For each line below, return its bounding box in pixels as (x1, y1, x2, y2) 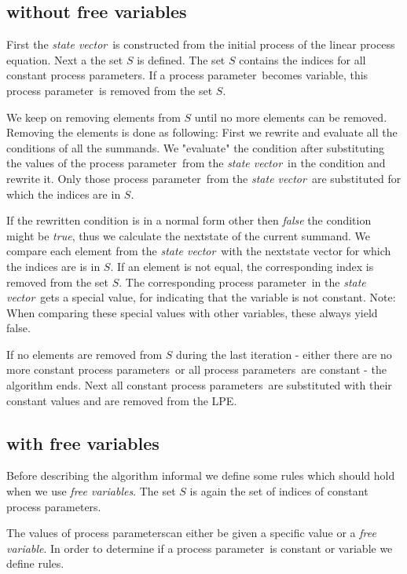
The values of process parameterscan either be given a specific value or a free (6, 525, 376, 541)
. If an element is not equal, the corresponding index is (110, 258, 374, 274)
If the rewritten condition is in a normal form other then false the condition (6, 212, 372, 229)
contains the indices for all (239, 51, 366, 68)
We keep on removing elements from (6, 108, 181, 125)
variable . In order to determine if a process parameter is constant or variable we (6, 539, 393, 556)
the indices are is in (6, 258, 101, 274)
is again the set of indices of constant (189, 483, 368, 499)
